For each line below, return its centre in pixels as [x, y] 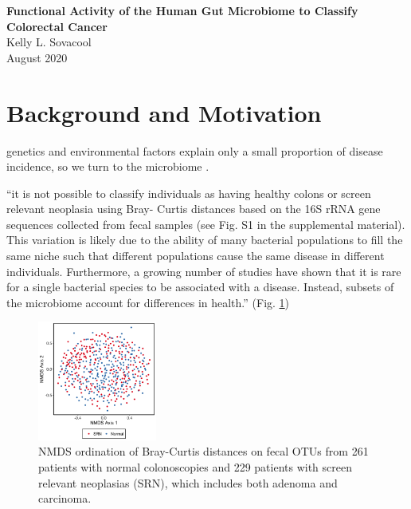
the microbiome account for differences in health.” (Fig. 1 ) [148, 302]
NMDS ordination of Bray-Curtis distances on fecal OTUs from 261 [204, 451]
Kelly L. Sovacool [49, 42]
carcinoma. [65, 498]
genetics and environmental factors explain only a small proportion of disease [195, 150]
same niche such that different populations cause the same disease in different [196, 256]
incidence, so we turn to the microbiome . [108, 166]
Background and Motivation [164, 112]
